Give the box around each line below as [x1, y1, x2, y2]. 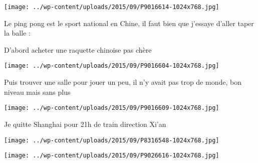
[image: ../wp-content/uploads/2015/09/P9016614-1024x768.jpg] [4, 4, 219, 11]
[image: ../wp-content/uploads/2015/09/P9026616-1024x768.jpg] [4, 152, 219, 159]
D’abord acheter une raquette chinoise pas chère [4, 44, 152, 55]
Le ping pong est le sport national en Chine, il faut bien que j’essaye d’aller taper [4, 18, 254, 28]
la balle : [4, 28, 31, 38]
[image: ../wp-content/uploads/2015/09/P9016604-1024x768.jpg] [4, 62, 219, 70]
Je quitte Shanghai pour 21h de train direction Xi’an [4, 118, 166, 129]
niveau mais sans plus [4, 86, 71, 97]
